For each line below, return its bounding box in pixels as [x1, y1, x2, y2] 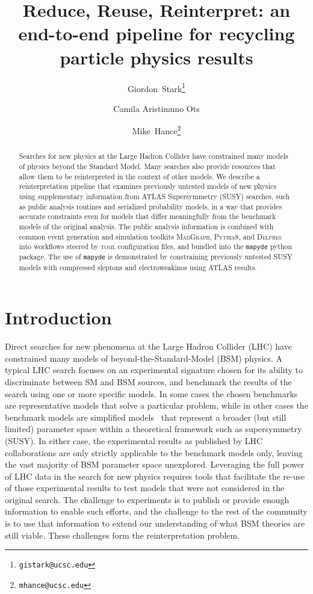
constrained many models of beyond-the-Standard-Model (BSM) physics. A [5, 351, 283, 364]
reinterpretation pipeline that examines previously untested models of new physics [19, 181, 277, 191]
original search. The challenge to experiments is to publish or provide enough [5, 493, 290, 506]
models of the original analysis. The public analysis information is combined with [19, 221, 274, 231]
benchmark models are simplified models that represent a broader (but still [5, 410, 287, 423]
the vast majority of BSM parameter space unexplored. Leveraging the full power [5, 458, 305, 471]
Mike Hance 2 [132, 123, 181, 137]
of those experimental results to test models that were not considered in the [5, 481, 285, 494]
